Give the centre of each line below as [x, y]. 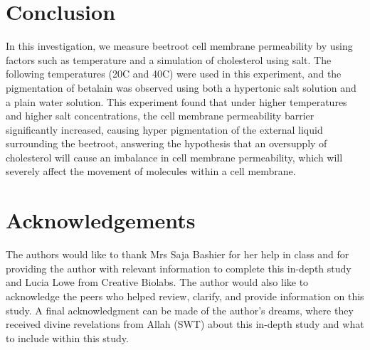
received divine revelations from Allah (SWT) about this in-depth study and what [185, 324]
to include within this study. [67, 338]
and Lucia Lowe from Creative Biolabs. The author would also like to [157, 282]
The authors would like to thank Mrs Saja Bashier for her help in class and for [178, 254]
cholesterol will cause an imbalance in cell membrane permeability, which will [174, 157]
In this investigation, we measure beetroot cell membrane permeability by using [179, 46]
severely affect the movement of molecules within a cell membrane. [151, 171]
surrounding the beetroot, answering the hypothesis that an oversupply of [166, 143]
